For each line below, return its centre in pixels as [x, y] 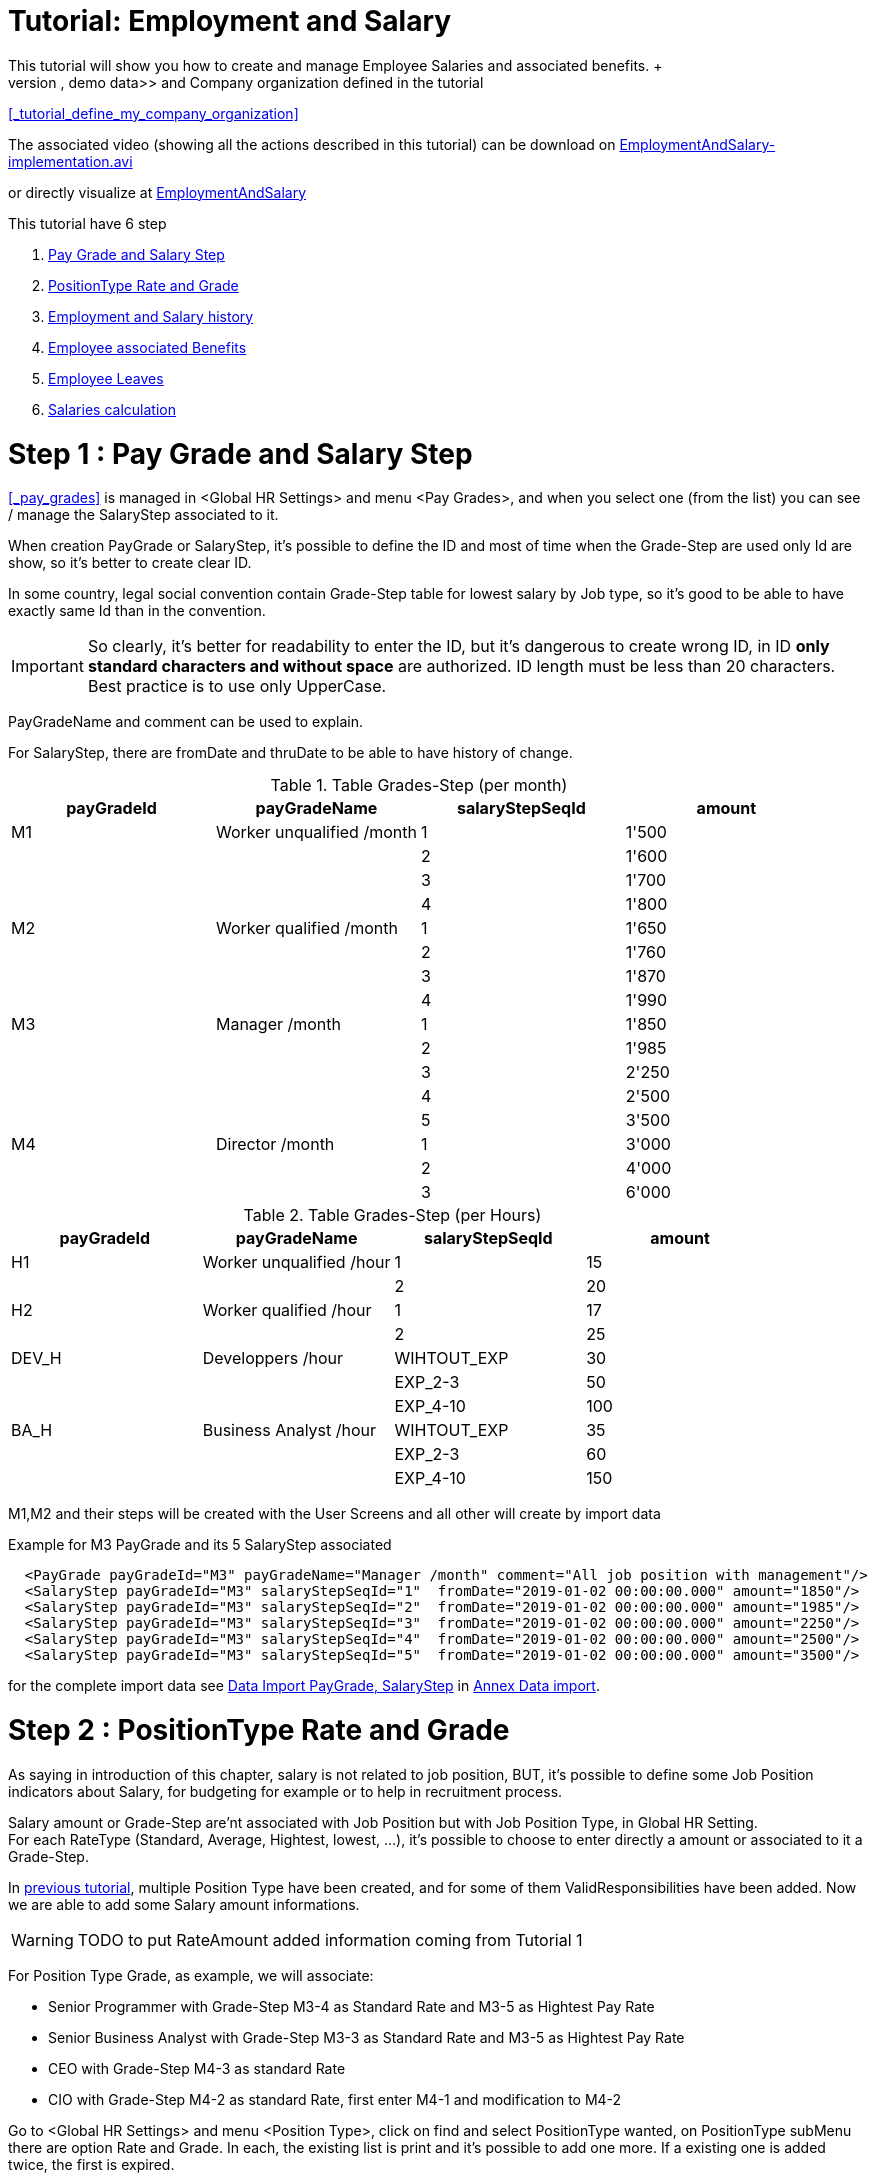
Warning [42, 1939]
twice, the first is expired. [91, 2164]
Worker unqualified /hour [296, 1262]
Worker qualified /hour [287, 1310]
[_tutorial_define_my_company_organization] [153, 113]
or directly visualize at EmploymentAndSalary [157, 192]
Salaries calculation [112, 409]
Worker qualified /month [306, 928]
